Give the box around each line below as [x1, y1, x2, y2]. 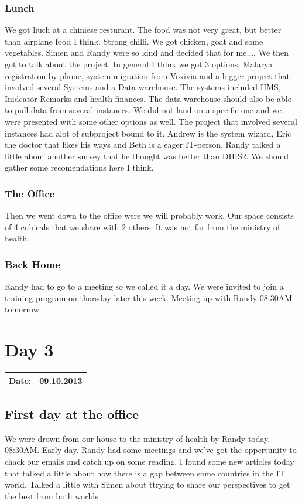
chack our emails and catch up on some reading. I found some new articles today [5, 455, 294, 468]
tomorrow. [5, 303, 42, 315]
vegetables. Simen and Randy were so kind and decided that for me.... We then [5, 46, 289, 59]
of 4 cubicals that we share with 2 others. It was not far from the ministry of [5, 220, 280, 233]
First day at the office [5, 405, 139, 423]
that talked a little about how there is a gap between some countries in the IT [5, 466, 285, 479]
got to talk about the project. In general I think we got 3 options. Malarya [5, 58, 273, 70]
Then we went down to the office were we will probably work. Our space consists [5, 209, 294, 222]
